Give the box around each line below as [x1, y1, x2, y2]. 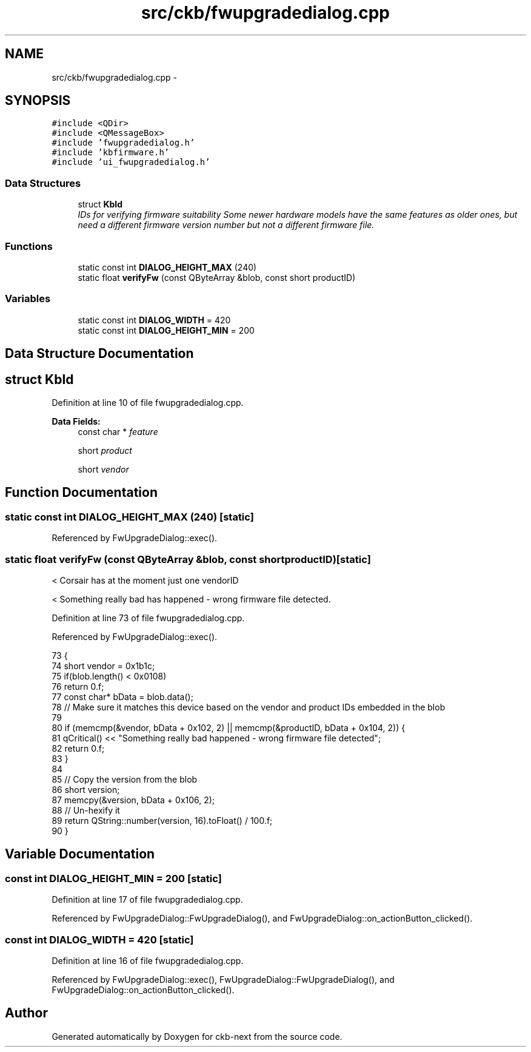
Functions [5, 240, 53, 252]
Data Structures [5, 177, 81, 189]
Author [5, 1005, 48, 1021]
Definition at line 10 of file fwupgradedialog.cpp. [52, 397, 244, 408]
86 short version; [52, 784, 120, 795]
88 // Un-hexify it [52, 804, 120, 815]
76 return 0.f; [52, 681, 104, 692]
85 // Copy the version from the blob [52, 774, 198, 784]
